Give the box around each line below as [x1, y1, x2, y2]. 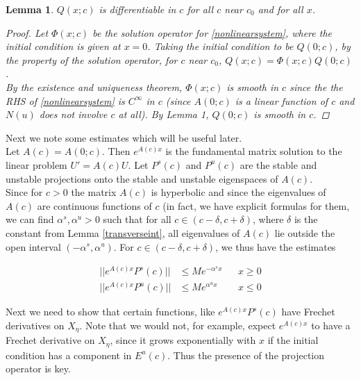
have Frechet [281, 304, 335, 319]
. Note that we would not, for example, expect [79, 317, 276, 332]
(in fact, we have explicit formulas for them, [162, 198, 350, 213]
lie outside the [274, 225, 335, 240]
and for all [258, 2, 303, 16]
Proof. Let [6, 25, 49, 40]
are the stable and [240, 157, 317, 172]
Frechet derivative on [6, 333, 95, 347]
